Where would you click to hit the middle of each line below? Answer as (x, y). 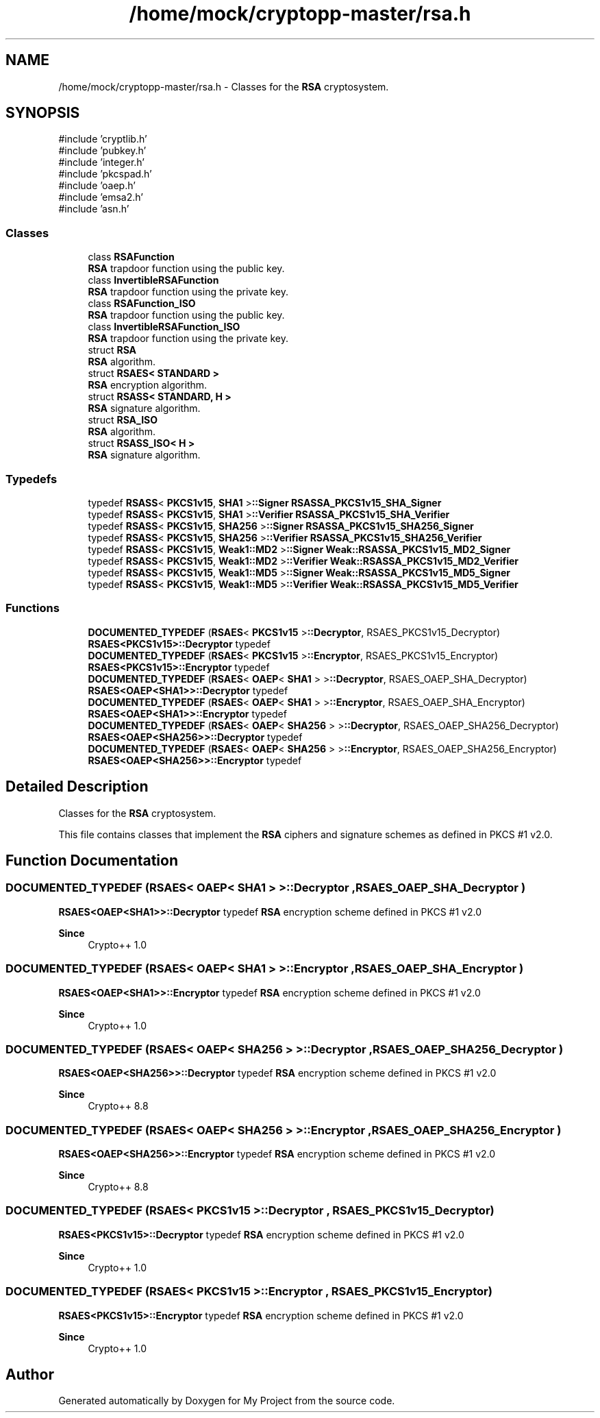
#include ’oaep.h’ (97, 186)
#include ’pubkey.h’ (102, 151)
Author (30, 1374)
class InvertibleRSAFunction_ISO (164, 327)
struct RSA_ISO (123, 420)
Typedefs (32, 479)
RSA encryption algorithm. (148, 385)
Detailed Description (77, 787)
